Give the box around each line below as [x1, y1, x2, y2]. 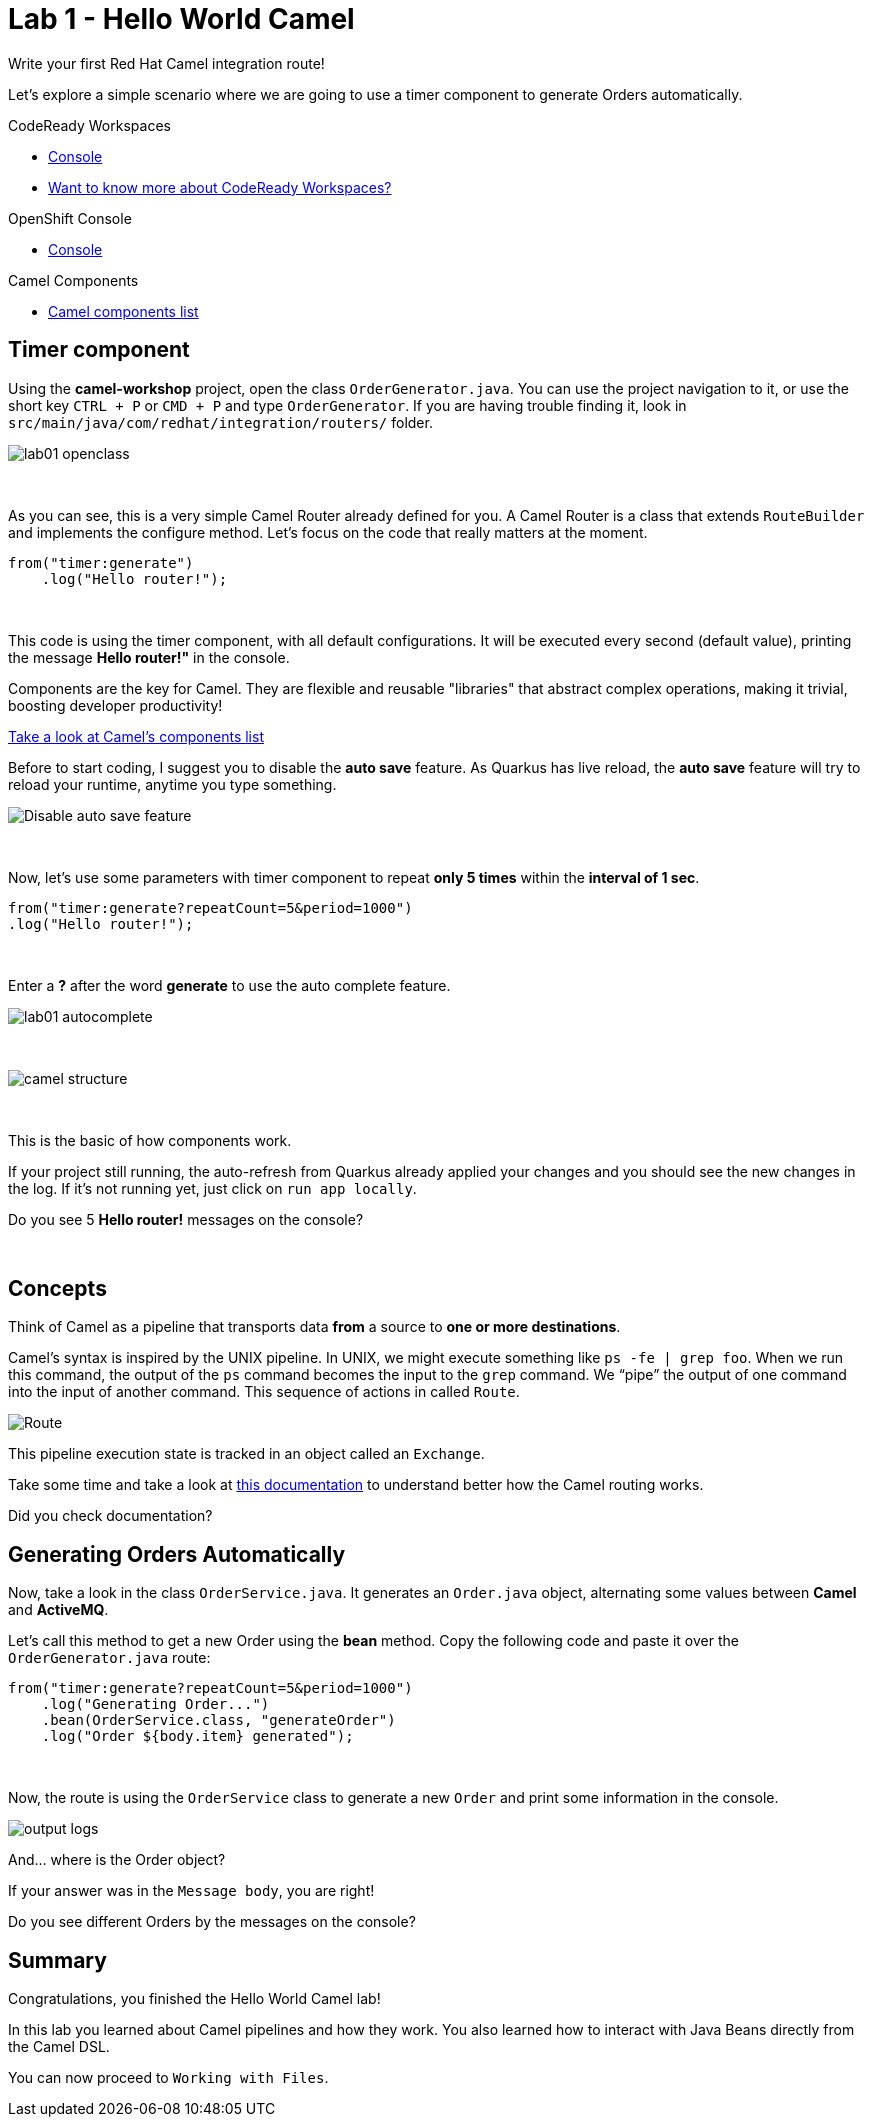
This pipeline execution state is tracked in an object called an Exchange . [8, 1445, 485, 1463]
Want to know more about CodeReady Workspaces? [48, 178, 392, 196]
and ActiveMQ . [8, 1601, 109, 1619]
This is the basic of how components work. [8, 1131, 292, 1149]
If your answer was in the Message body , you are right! [8, 1882, 375, 1900]
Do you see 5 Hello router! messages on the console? [8, 1210, 364, 1228]
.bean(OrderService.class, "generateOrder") [41, 1712, 396, 1729]
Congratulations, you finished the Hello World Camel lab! [8, 1990, 381, 2008]
